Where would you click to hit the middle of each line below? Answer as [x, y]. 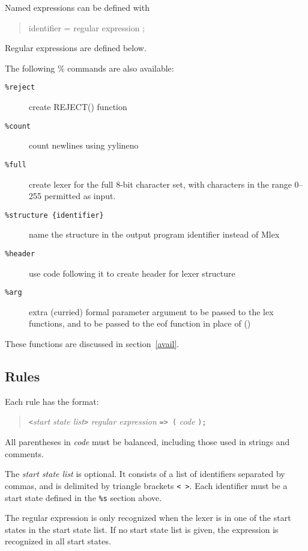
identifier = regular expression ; [87, 27]
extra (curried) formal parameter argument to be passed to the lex [151, 311]
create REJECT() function [78, 107]
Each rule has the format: [52, 401]
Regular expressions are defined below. [76, 48]
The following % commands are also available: [89, 68]
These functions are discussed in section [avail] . [92, 344]
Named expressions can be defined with [77, 7]
